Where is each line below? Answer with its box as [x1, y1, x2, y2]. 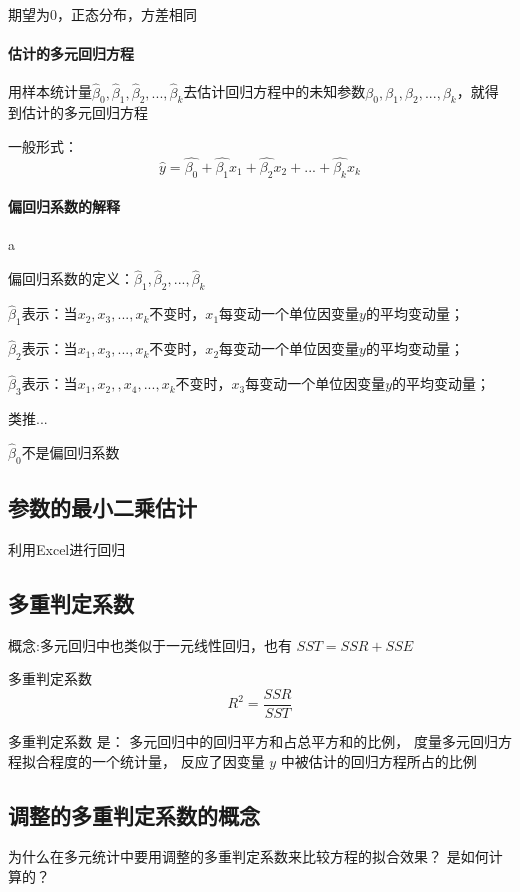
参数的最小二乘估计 [8, 492, 197, 523]
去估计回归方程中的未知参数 [183, 81, 366, 102]
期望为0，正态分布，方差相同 [8, 4, 197, 24]
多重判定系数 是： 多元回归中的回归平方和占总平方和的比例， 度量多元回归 [8, 730, 498, 751]
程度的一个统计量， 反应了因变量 [49, 750, 265, 771]
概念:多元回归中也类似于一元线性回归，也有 [8, 634, 292, 655]
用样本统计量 [8, 81, 92, 102]
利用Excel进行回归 [8, 538, 126, 559]
